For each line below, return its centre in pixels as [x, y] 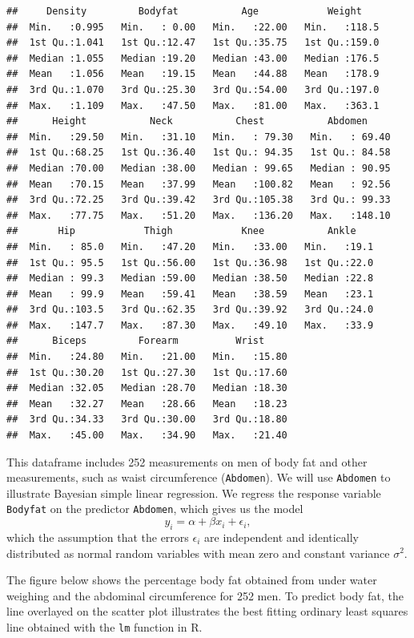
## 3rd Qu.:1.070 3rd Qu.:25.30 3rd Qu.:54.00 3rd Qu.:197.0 [193, 89]
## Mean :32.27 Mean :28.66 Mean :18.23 [147, 404]
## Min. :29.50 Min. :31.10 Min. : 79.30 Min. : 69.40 [199, 137]
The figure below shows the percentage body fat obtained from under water [192, 580]
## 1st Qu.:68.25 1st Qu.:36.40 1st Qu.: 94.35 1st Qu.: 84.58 [199, 153]
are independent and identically [281, 537]
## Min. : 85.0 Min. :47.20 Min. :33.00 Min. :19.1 [190, 246]
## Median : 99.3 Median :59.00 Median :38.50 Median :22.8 [190, 279]
